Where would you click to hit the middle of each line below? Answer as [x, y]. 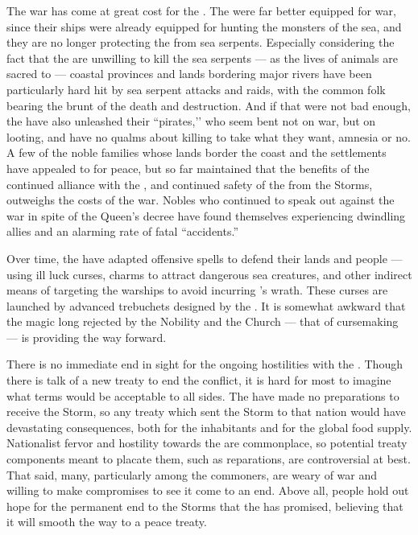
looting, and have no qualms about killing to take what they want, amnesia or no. [209, 136]
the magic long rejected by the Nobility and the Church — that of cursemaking [203, 321]
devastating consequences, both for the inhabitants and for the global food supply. [209, 427]
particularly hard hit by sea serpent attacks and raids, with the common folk [196, 89]
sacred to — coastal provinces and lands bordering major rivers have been [189, 74]
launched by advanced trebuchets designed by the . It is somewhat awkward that [206, 305]
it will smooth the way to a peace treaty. [107, 522]
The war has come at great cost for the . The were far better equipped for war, [201, 10]
